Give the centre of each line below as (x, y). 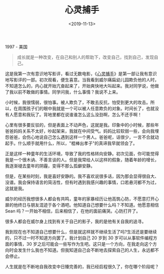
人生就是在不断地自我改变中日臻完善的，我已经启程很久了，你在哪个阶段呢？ (82, 266)
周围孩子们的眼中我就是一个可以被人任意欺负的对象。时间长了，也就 (86, 108)
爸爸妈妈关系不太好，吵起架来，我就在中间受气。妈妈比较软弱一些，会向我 (80, 131)
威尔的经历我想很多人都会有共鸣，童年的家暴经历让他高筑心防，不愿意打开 (80, 199)
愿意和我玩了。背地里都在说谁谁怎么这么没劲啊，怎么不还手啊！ (78, 114)
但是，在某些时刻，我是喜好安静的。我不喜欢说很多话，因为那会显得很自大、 (82, 176)
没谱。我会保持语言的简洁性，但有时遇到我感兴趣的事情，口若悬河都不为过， (82, 182)
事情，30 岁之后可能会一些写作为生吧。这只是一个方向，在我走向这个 (83, 244)
